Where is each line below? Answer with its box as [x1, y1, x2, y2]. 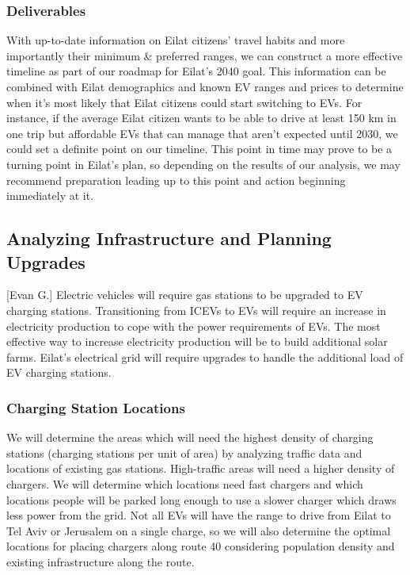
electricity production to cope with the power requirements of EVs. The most [6, 317, 381, 334]
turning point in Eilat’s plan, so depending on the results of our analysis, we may [6, 155, 401, 172]
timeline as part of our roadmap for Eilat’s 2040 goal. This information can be [6, 63, 386, 79]
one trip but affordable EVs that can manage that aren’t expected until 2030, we [6, 125, 398, 141]
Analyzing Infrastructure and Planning [6, 226, 332, 251]
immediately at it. [6, 187, 94, 204]
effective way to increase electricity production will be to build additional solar [6, 333, 388, 350]
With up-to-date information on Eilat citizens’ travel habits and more [6, 32, 345, 48]
